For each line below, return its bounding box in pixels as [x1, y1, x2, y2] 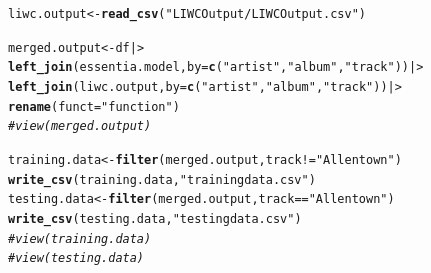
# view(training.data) [8, 231, 152, 246]
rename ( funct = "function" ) [8, 99, 180, 114]
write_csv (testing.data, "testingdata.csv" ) [8, 211, 302, 226]
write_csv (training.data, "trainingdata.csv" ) [8, 172, 316, 187]
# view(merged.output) [8, 119, 152, 134]
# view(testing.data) [8, 251, 145, 266]
